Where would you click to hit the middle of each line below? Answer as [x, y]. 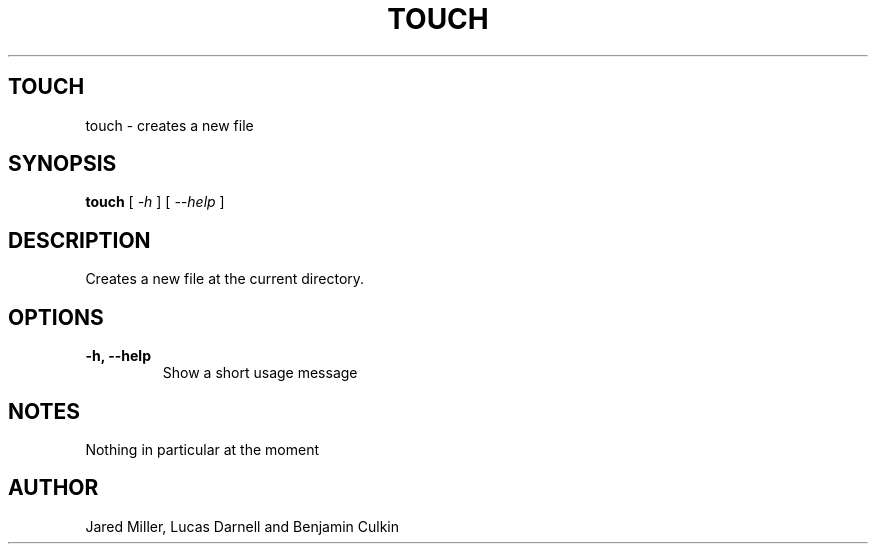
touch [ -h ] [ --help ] [155, 202]
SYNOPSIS [62, 164]
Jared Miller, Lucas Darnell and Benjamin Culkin [242, 526]
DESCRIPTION [79, 240]
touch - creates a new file [169, 125]
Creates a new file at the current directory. [225, 279]
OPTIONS [56, 317]
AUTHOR [53, 488]
